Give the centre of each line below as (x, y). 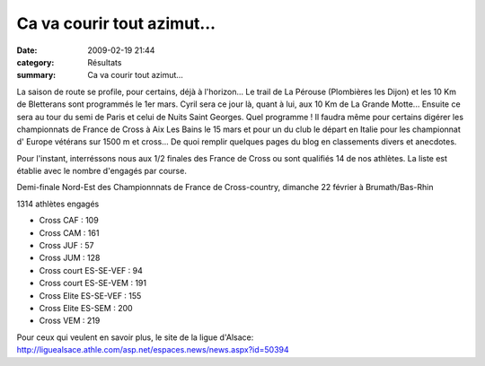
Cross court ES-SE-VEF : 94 (91, 270)
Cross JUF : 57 (66, 246)
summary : (36, 75)
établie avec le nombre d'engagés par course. (102, 171)
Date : (27, 50)
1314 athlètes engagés (58, 204)
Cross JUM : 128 (70, 258)
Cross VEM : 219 (70, 321)
